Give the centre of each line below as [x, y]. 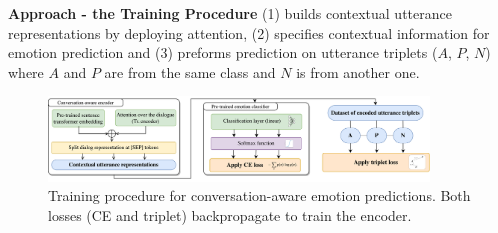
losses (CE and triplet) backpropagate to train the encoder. [230, 214]
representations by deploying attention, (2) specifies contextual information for [249, 32]
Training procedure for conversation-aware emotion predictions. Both [259, 195]
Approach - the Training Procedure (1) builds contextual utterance [230, 13]
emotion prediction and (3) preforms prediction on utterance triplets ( [223, 52]
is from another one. [358, 71]
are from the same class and [190, 71]
